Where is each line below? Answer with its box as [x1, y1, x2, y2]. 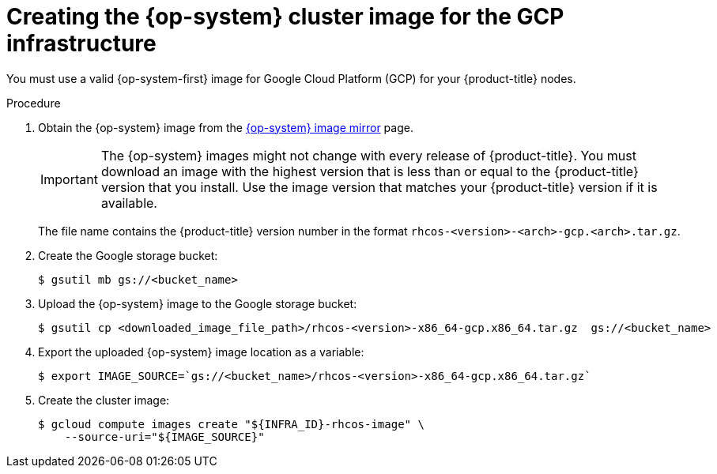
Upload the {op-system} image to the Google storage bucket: [38, 296, 357, 310]
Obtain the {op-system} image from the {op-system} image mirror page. [38, 120, 413, 134]
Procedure [6, 96, 61, 110]
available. [100, 194, 157, 211]
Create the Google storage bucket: [38, 248, 218, 262]
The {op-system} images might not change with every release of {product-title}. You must [100, 147, 636, 164]
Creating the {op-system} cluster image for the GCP [6, 3, 564, 30]
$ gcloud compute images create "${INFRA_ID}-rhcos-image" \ [38, 417, 425, 431]
